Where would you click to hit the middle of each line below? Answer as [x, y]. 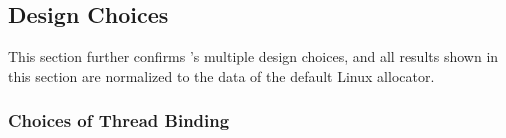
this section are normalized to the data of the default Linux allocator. [221, 75]
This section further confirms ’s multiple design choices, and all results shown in [253, 56]
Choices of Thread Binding [119, 120]
